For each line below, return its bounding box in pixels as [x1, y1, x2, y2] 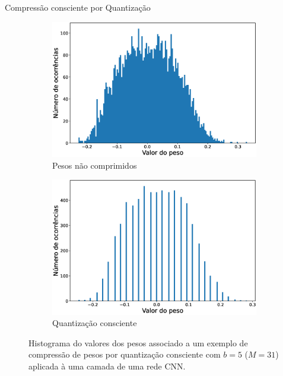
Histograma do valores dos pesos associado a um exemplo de [28, 336, 248, 349]
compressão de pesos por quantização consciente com [28, 348, 221, 361]
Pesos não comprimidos [52, 159, 137, 171]
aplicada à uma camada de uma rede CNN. [28, 360, 186, 372]
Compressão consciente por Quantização [5, 1, 151, 13]
